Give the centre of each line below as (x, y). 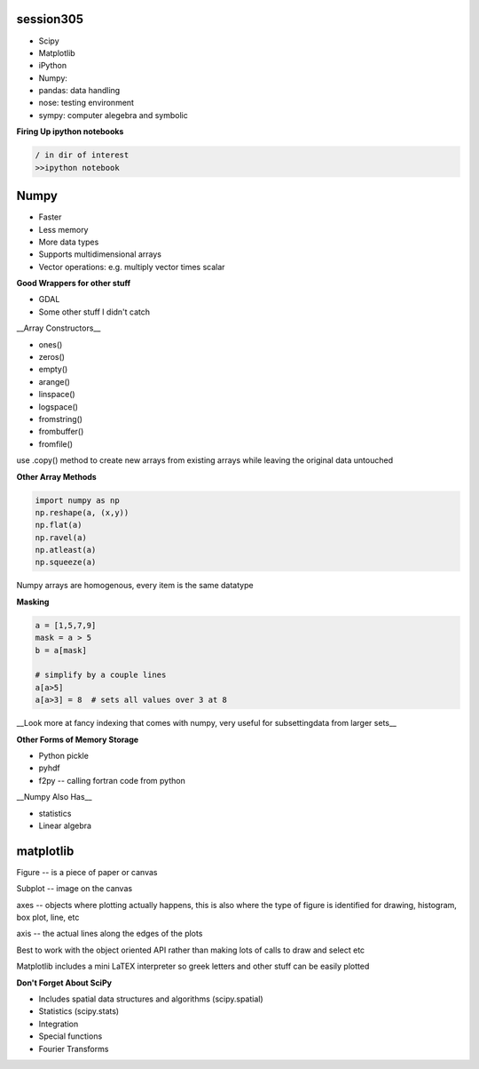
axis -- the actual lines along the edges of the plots (110, 934)
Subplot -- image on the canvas (75, 889)
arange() (55, 381)
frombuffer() (61, 432)
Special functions (71, 1036)
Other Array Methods (56, 476)
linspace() (57, 395)
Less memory (63, 229)
